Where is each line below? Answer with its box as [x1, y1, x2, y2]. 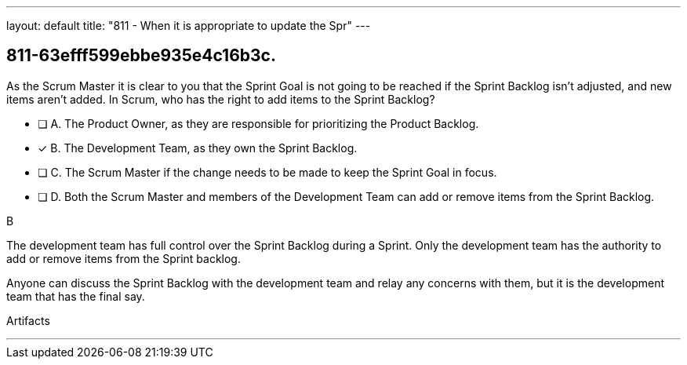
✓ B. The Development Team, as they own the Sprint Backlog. [38, 141, 358, 155]
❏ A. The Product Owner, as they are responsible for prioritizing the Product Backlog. [38, 116, 479, 130]
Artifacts [6, 313, 50, 327]
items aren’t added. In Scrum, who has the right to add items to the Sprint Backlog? [6, 92, 435, 106]
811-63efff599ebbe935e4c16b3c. [6, 46, 276, 66]
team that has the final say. [6, 289, 145, 303]
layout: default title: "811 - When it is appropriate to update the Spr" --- [6, 19, 371, 32]
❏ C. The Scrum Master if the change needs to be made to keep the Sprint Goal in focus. [38, 165, 497, 179]
